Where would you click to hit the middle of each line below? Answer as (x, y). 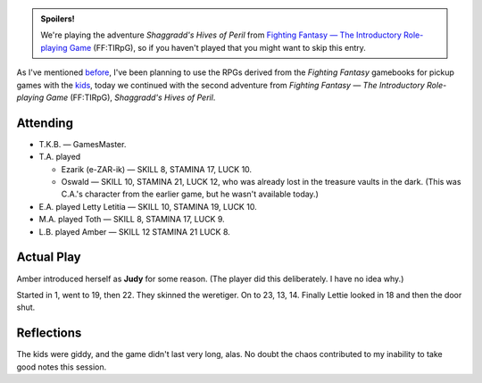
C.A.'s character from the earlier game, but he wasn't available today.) (190, 194)
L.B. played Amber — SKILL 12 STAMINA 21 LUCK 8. (135, 231)
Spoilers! (58, 19)
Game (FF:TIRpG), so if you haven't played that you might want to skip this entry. (217, 47)
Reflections (49, 333)
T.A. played (60, 157)
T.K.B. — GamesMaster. (83, 144)
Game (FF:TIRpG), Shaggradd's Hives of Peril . (131, 97)
